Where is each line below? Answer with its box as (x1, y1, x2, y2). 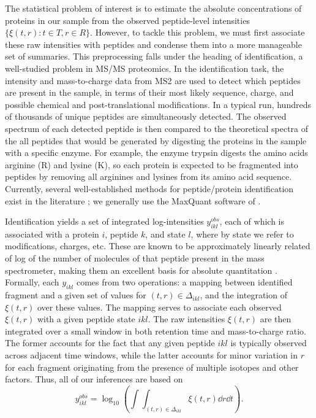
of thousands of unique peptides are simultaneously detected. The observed (5, 110, 287, 123)
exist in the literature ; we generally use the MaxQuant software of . (5, 194, 261, 207)
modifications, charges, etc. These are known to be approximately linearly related (5, 239, 310, 252)
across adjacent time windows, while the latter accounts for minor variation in (5, 349, 298, 362)
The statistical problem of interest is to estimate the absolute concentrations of (5, 2, 302, 14)
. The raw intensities (148, 312, 225, 325)
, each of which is (219, 215, 285, 228)
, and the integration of (200, 288, 287, 301)
